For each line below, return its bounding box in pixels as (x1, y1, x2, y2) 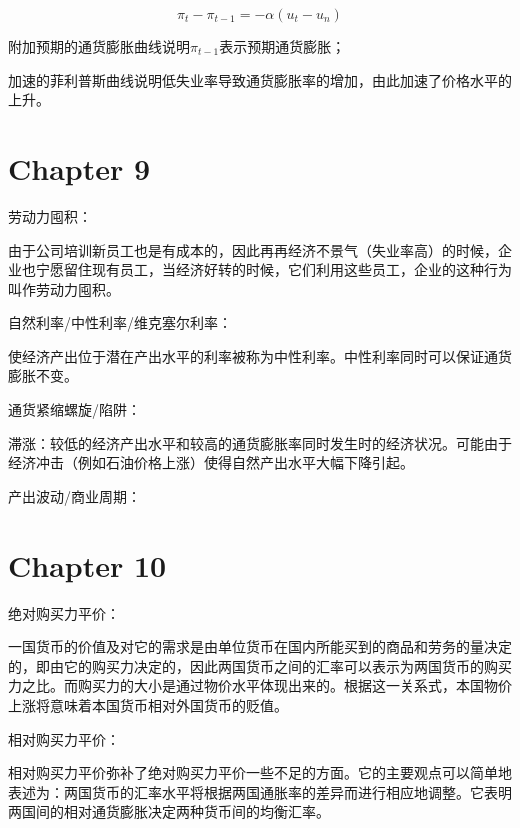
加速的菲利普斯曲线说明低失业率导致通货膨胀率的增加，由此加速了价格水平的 (8, 69, 512, 90)
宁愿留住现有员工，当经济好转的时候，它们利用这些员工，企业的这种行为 (35, 259, 512, 280)
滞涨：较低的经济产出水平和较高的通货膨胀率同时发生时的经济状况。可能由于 (8, 432, 512, 453)
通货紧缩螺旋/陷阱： (8, 399, 141, 420)
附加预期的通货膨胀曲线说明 (8, 36, 190, 56)
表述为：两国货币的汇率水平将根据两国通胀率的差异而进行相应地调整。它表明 (8, 781, 512, 802)
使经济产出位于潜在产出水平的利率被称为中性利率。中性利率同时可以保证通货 (8, 345, 512, 366)
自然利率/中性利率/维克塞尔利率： (8, 312, 232, 333)
